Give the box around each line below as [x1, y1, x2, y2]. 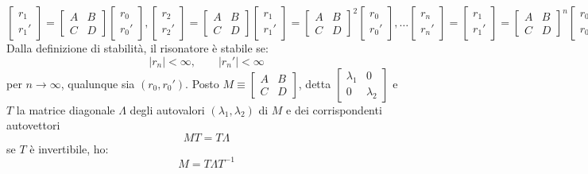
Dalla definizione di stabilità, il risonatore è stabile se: [6, 40, 269, 56]
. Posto [185, 75, 219, 91]
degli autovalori [130, 101, 205, 118]
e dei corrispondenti [286, 101, 382, 118]
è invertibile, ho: [29, 140, 109, 157]
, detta [298, 75, 331, 91]
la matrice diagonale [16, 101, 115, 118]
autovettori [6, 117, 60, 133]
